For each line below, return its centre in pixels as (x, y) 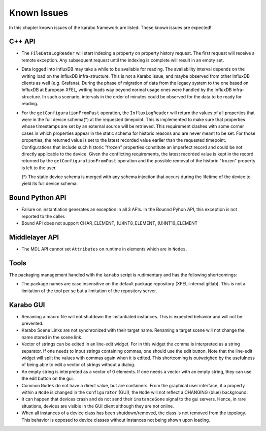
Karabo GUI (27, 305)
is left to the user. (39, 168)
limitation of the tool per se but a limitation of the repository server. (89, 291)
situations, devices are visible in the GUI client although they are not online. (98, 406)
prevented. (33, 323)
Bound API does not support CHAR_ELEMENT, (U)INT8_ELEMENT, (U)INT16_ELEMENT (110, 223)
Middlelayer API (34, 237)
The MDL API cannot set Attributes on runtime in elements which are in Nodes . (104, 249)
